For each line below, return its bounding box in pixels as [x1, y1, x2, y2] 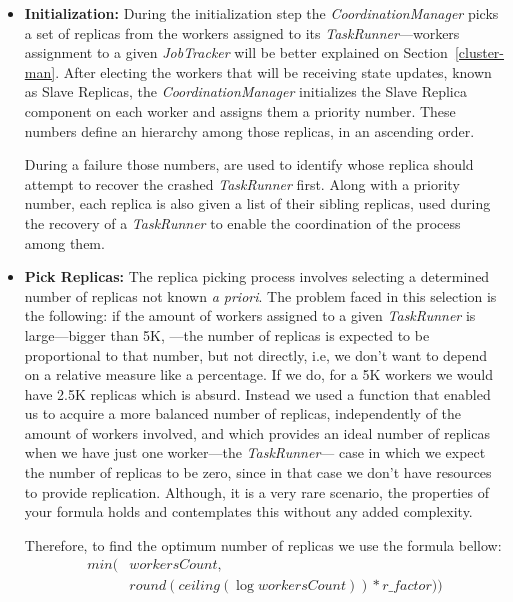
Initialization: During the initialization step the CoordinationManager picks [24, 3, 499, 23]
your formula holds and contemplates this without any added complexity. [24, 501, 473, 522]
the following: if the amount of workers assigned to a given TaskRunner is [24, 305, 476, 326]
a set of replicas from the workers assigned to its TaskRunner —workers [24, 22, 460, 43]
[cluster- [454, 42, 505, 63]
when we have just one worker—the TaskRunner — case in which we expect [24, 442, 486, 463]
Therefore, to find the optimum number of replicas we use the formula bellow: [24, 534, 502, 555]
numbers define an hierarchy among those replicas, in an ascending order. [24, 120, 475, 141]
